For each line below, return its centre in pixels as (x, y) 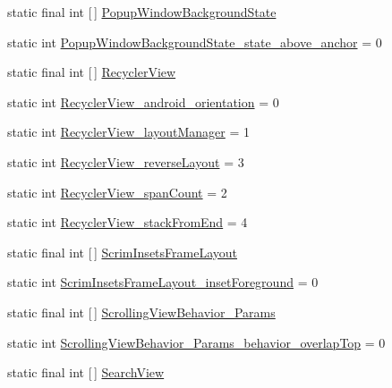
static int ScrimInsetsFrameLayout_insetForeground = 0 (163, 282)
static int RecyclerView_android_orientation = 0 (143, 101)
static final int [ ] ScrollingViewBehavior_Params (141, 312)
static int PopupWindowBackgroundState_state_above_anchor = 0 (195, 42)
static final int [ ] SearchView (86, 372)
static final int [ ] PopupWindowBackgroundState (142, 12)
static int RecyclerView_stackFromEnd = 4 (128, 222)
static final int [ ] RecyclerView (92, 72)
